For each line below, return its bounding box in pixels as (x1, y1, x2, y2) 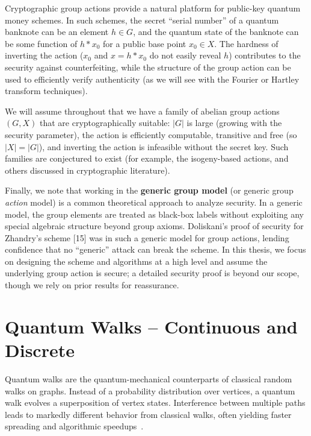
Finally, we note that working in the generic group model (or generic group (5, 184, 294, 197)
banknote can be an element (5, 25, 109, 38)
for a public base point (103, 37, 186, 49)
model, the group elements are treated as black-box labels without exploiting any (5, 207, 304, 220)
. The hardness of (214, 37, 279, 49)
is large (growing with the (186, 116, 282, 129)
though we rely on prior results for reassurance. (5, 279, 179, 291)
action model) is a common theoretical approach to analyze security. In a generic (5, 195, 303, 208)
